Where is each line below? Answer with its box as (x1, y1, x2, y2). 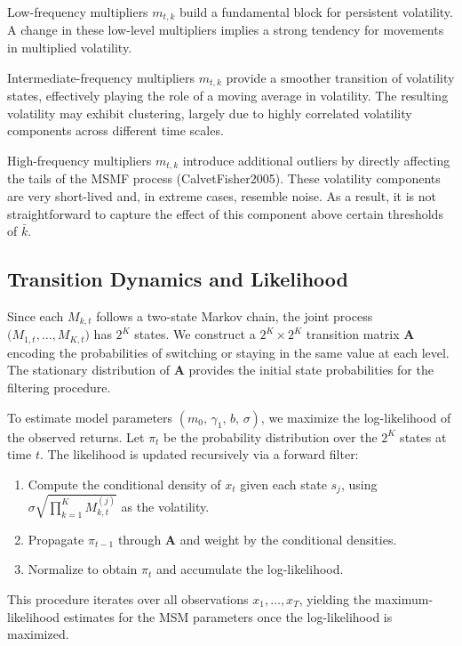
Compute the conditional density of (28, 474, 221, 493)
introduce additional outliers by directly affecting (182, 150, 450, 169)
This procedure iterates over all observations (7, 589, 249, 608)
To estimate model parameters (7, 408, 173, 426)
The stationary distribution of (7, 360, 171, 379)
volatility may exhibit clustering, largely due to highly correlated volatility (7, 103, 412, 122)
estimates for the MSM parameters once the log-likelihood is (63, 607, 393, 626)
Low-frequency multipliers (7, 3, 148, 20)
